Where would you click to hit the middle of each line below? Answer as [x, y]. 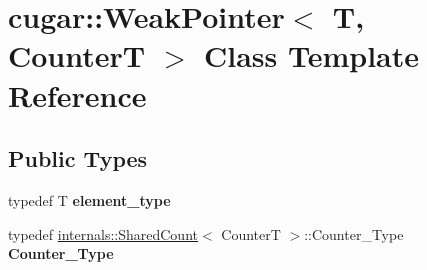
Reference [77, 94]
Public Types [78, 158]
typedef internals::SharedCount [103, 233]
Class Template [311, 55]
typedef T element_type [89, 199]
